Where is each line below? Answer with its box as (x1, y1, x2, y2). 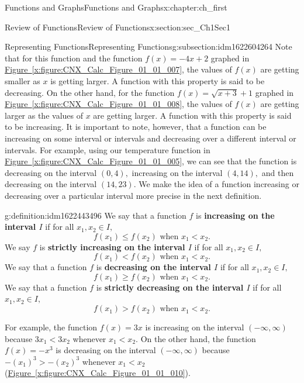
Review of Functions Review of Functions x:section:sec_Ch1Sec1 (5, 20, 231, 33)
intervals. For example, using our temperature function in (5, 143, 210, 156)
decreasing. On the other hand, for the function (5, 86, 175, 98)
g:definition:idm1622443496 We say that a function (5, 209, 186, 221)
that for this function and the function (5, 51, 143, 64)
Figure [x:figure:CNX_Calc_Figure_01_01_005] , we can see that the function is (5, 155, 297, 167)
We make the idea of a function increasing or (139, 178, 299, 190)
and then (261, 166, 294, 178)
